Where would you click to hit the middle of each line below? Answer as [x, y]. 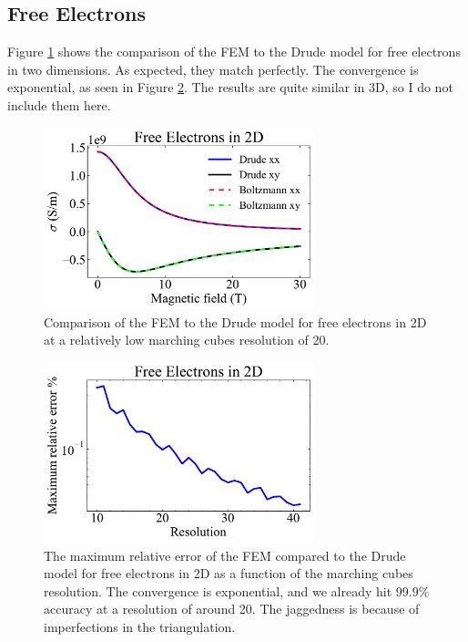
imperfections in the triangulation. [140, 626]
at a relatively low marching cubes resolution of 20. [187, 340]
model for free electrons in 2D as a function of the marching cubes [229, 573]
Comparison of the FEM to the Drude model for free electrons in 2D [235, 321]
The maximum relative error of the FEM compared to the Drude [225, 555]
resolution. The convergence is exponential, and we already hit [218, 590]
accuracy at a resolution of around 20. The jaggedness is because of [232, 609]
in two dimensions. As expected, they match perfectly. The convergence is [213, 69]
